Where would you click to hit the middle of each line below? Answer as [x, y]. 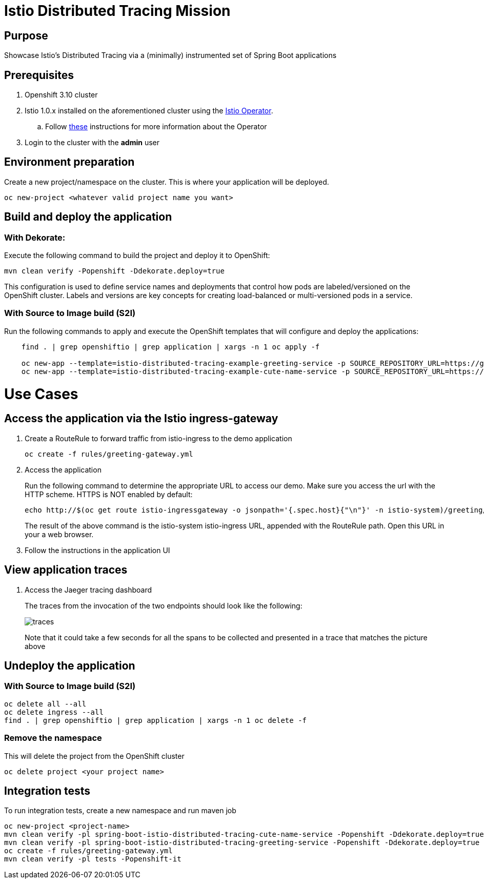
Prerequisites [39, 75]
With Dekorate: [35, 237]
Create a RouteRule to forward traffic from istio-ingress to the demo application [158, 438]
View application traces [66, 570]
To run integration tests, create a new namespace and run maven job [120, 811]
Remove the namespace [53, 738]
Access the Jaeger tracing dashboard [88, 590]
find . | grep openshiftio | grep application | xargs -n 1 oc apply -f [170, 347]
